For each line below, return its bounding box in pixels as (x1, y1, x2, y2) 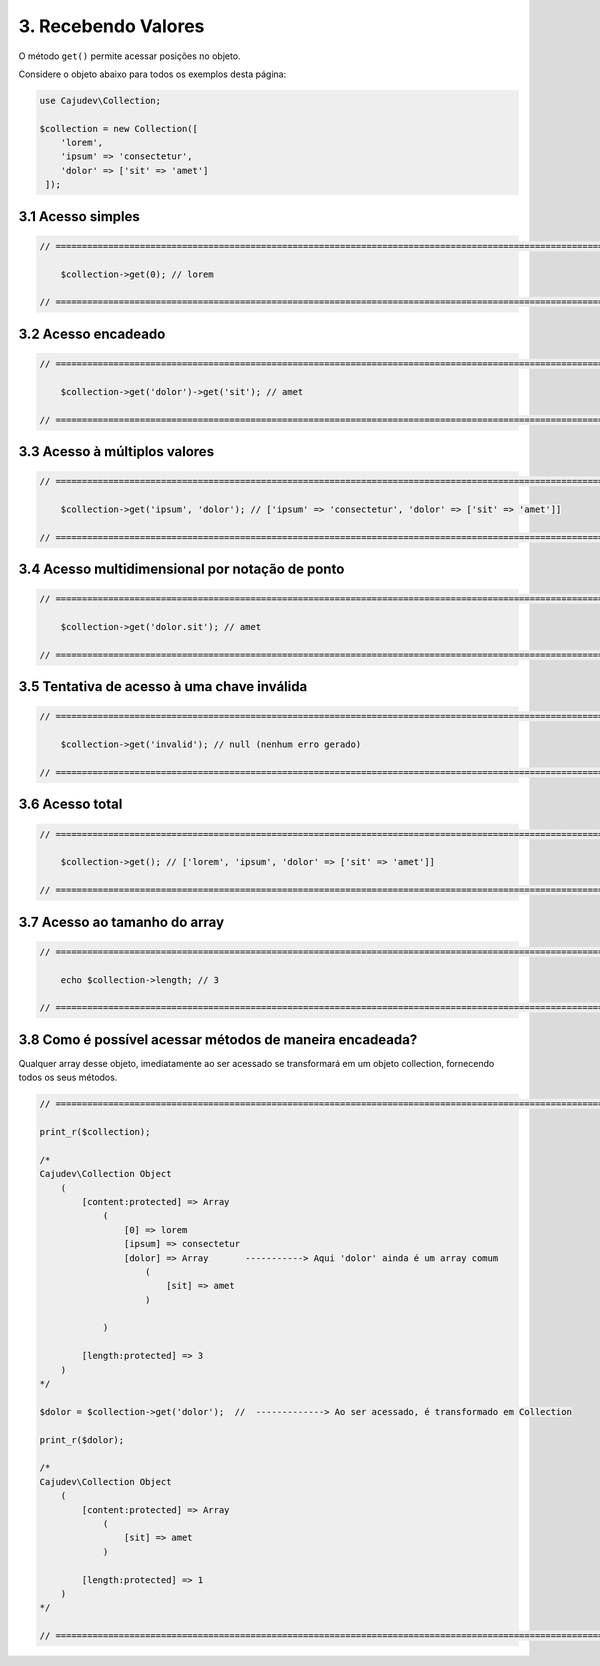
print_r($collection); (39, 1126, 151, 1138)
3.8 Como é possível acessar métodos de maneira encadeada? (18, 1031, 418, 1048)
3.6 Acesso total (18, 796, 123, 813)
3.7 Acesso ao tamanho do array (18, 913, 225, 930)
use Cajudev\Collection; (39, 95, 162, 106)
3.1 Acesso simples (18, 208, 140, 225)
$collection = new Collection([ (39, 123, 199, 134)
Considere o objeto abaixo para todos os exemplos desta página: (18, 68, 287, 80)
